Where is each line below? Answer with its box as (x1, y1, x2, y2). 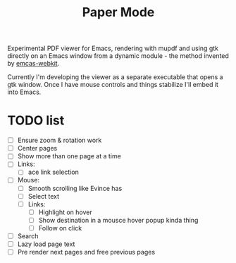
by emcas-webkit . (7, 59, 60, 68)
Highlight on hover (38, 208, 93, 216)
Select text (27, 192, 60, 200)
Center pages (17, 144, 58, 153)
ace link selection (27, 168, 79, 177)
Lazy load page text (17, 240, 75, 248)
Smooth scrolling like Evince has (27, 184, 123, 192)
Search (17, 231, 39, 240)
